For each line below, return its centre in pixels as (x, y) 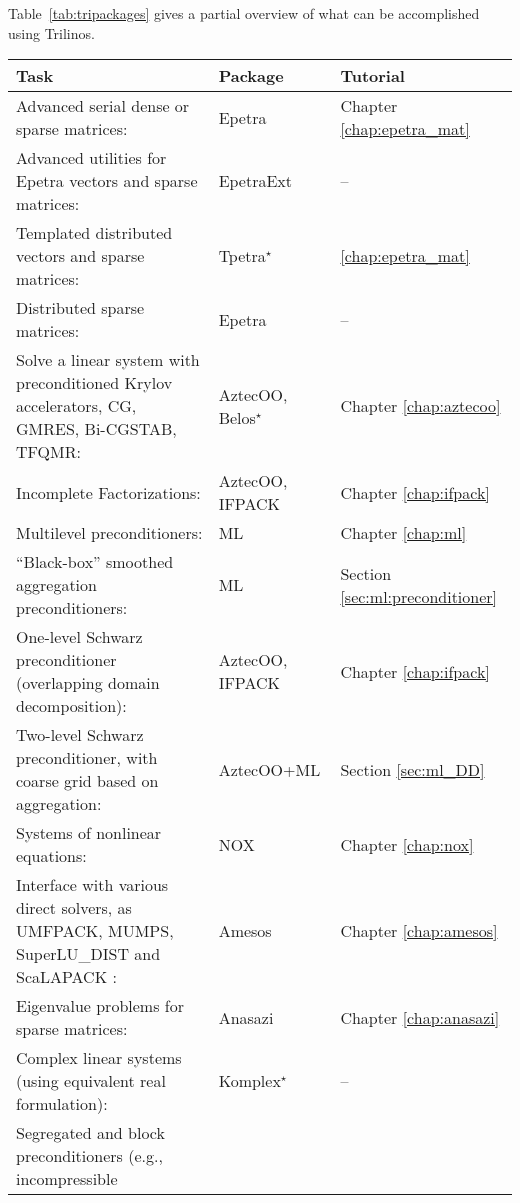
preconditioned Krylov (94, 383)
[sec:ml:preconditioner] (419, 596)
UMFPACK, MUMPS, (95, 931)
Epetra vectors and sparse (107, 181)
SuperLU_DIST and (88, 954)
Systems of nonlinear (89, 833)
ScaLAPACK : (66, 977)
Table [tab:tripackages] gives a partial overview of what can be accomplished (244, 13)
